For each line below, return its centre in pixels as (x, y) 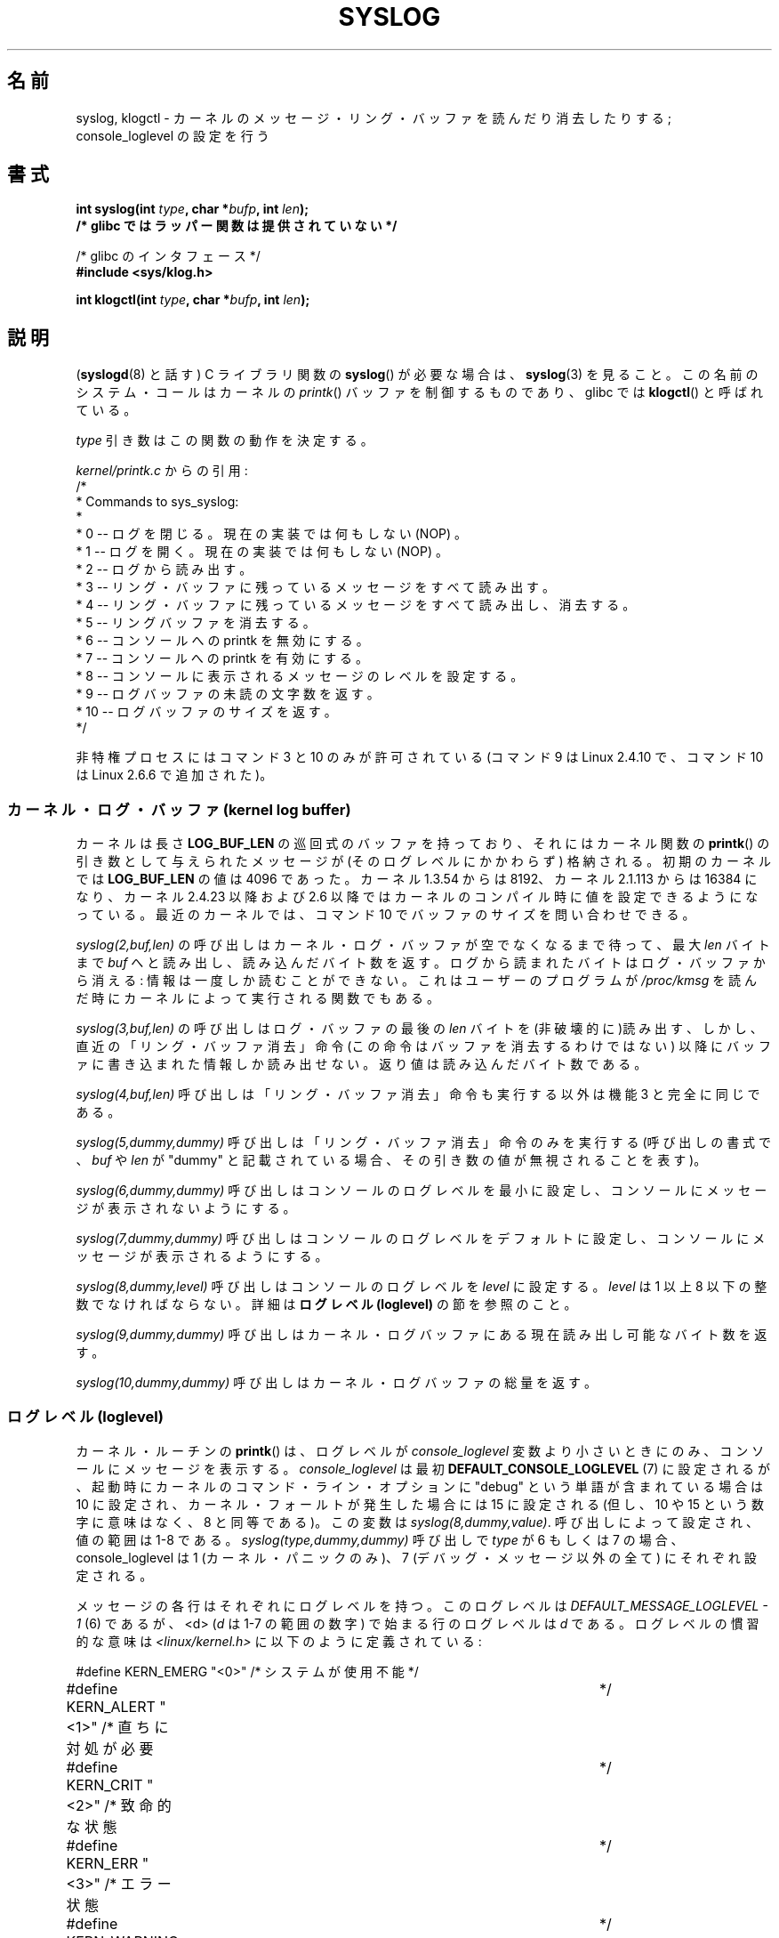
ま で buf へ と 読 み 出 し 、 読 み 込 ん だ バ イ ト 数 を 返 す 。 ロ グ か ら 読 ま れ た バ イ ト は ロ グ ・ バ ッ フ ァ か (421, 963)
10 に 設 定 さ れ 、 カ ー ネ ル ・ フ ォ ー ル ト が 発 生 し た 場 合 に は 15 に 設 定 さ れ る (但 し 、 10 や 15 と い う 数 (420, 1504)
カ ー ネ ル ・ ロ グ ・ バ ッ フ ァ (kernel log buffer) (179, 809)
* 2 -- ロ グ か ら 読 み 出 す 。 (164, 569)
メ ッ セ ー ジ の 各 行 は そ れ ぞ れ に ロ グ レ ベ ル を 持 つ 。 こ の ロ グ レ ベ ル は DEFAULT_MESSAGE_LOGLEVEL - (422, 1605)
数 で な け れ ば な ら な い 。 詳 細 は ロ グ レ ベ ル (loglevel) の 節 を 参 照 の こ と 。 (326, 1304)
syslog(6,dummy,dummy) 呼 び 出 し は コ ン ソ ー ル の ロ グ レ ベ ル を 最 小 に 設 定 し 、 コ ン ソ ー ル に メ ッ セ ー (422, 1191)
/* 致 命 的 (138, 1805)
